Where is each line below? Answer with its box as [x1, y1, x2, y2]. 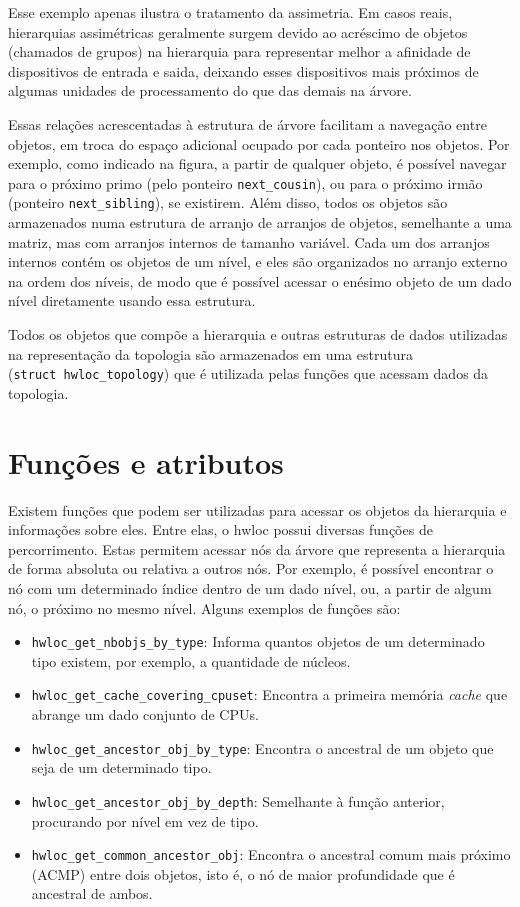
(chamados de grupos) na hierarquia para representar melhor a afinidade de [8, 41, 471, 62]
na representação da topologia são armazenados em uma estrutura [8, 343, 413, 364]
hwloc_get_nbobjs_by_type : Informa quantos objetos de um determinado [31, 631, 485, 652]
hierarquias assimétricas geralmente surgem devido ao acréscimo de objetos [8, 21, 468, 42]
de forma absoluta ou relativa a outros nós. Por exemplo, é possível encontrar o [8, 558, 494, 579]
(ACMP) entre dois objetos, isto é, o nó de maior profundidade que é [31, 863, 455, 884]
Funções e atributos [8, 441, 284, 482]
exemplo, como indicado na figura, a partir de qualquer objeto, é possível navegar [8, 153, 507, 174]
